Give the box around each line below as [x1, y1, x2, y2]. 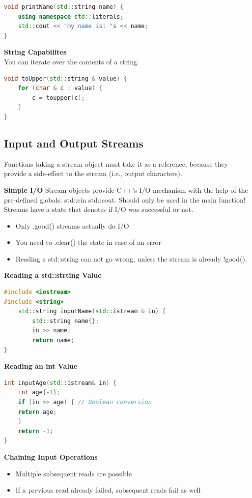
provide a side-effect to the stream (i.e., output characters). [4, 168, 182, 178]
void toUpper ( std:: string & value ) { [4, 75, 127, 82]
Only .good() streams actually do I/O [15, 220, 129, 231]
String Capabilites [4, 47, 67, 57]
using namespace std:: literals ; [18, 13, 124, 20]
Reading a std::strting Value [4, 270, 102, 280]
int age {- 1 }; [18, 389, 60, 396]
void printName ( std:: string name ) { [4, 3, 124, 10]
